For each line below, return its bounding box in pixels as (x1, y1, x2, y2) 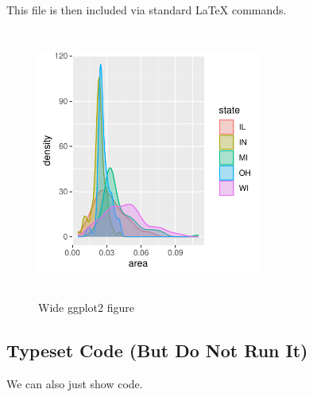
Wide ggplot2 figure (38, 299, 135, 316)
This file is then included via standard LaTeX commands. (6, 2, 287, 18)
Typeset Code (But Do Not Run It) (6, 338, 308, 363)
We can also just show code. (6, 375, 143, 391)
